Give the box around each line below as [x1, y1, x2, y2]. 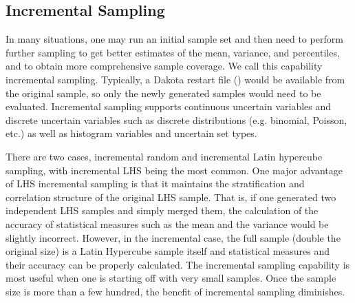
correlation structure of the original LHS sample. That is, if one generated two [6, 189, 336, 204]
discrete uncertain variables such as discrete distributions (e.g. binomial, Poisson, [6, 112, 347, 127]
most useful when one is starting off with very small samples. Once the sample [6, 271, 336, 285]
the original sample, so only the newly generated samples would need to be [6, 85, 321, 100]
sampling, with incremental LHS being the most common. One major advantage [6, 163, 343, 177]
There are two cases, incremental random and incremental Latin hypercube [6, 149, 323, 163]
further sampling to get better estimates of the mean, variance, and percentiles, [6, 45, 340, 59]
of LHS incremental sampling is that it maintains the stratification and [6, 176, 305, 191]
